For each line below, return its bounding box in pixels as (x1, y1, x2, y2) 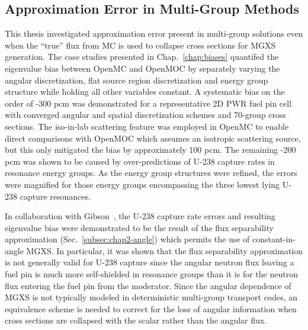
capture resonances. (20, 190, 91, 202)
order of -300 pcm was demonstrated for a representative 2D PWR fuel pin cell (5, 97, 292, 109)
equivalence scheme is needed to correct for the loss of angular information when (5, 302, 297, 315)
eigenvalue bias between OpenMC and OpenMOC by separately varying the (5, 62, 280, 74)
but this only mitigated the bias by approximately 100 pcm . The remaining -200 (5, 143, 296, 156)
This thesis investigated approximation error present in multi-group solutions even (5, 27, 303, 40)
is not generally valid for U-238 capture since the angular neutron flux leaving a (5, 256, 294, 268)
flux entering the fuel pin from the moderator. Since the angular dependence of (5, 279, 291, 291)
